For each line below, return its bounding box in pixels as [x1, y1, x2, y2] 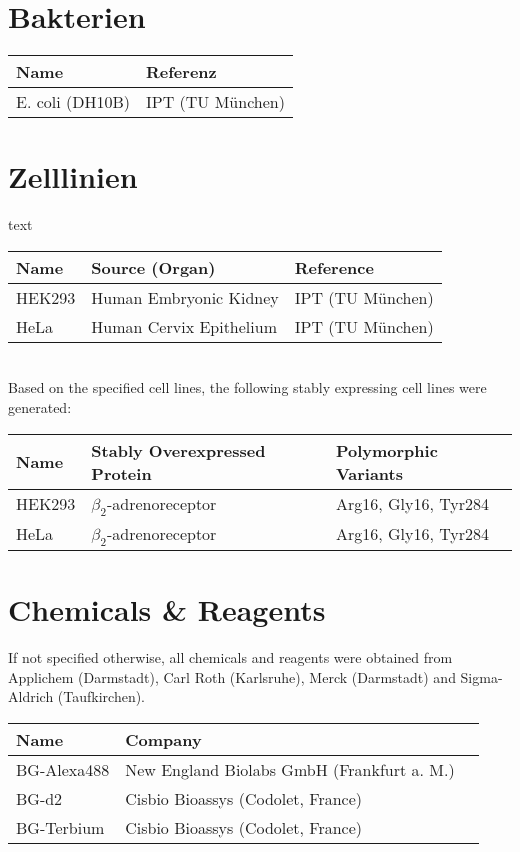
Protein [91, 461, 152, 485]
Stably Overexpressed [91, 438, 266, 462]
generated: [8, 397, 72, 418]
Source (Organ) [91, 255, 216, 279]
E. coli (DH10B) [16, 90, 131, 114]
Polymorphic [335, 438, 438, 462]
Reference [294, 255, 374, 279]
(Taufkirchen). [57, 686, 146, 707]
